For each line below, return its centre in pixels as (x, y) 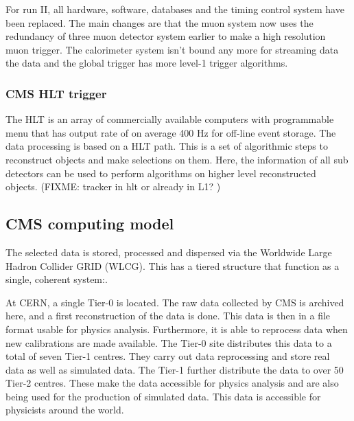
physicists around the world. (65, 410)
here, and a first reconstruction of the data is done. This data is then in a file (168, 316)
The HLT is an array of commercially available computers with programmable (170, 119)
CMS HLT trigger (56, 93)
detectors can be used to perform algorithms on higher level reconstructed (161, 173)
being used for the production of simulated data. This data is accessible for (163, 396)
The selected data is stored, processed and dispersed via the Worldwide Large (169, 252)
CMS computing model (90, 224)
